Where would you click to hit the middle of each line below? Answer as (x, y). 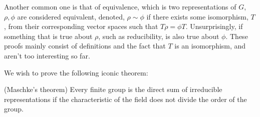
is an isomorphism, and (210, 46)
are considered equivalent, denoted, (71, 16)
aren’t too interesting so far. (47, 55)
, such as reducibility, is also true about (159, 36)
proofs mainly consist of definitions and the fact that (85, 46)
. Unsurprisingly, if (214, 26)
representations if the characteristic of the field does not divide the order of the (125, 99)
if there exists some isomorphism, (197, 16)
